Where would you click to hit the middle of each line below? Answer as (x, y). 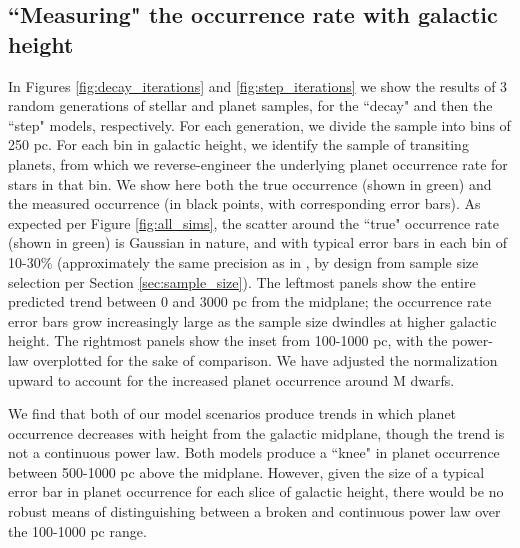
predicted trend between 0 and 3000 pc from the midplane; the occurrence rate (250, 301)
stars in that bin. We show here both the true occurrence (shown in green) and (250, 183)
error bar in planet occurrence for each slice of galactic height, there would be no (256, 491)
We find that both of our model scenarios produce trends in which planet (232, 413)
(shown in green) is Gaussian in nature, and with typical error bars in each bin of (257, 242)
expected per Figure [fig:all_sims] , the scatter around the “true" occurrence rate (253, 222)
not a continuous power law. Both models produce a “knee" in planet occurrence (254, 452)
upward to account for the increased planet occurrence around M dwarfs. (231, 379)
